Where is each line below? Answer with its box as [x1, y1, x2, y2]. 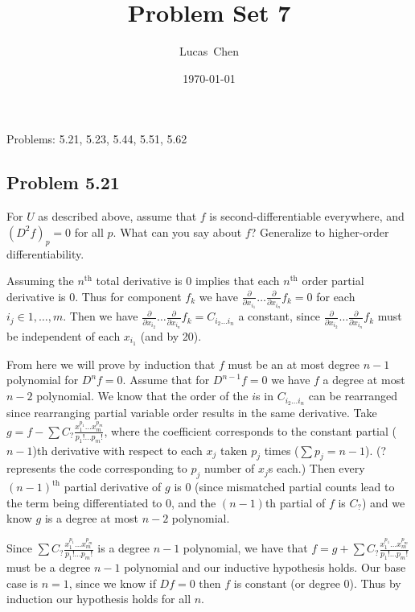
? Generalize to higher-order [250, 223, 389, 240]
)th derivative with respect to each [32, 441, 203, 458]
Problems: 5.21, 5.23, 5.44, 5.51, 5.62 [6, 130, 187, 147]
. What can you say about [113, 223, 242, 240]
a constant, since [238, 308, 321, 325]
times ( [264, 441, 299, 458]
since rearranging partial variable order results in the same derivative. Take [6, 403, 377, 420]
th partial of [265, 494, 326, 511]
